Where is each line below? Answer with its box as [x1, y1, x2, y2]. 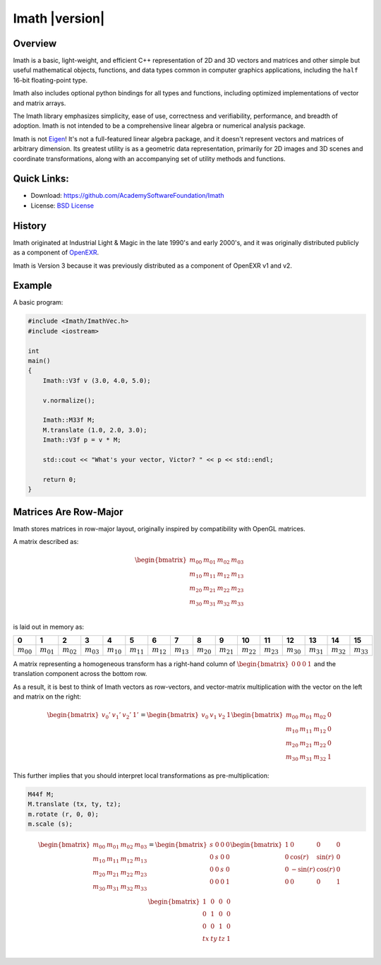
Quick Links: [13, 173, 70, 185]
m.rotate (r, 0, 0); [28, 810, 99, 818]
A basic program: [13, 298, 64, 307]
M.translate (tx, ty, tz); [28, 800, 121, 808]
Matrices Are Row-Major [13, 506, 123, 518]
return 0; [42, 475, 77, 483]
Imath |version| [13, 11, 105, 26]
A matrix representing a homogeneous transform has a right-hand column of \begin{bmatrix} [13, 659, 289, 668]
